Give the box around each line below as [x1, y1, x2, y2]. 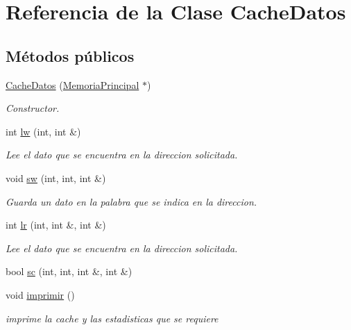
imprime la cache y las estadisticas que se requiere [6, 311, 219, 325]
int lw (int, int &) [6, 124, 81, 138]
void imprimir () [6, 287, 75, 302]
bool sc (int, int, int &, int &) [6, 264, 132, 279]
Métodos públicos [6, 44, 135, 66]
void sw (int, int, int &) [6, 170, 106, 185]
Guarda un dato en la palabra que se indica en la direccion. [6, 194, 257, 208]
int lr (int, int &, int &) [6, 217, 106, 232]
